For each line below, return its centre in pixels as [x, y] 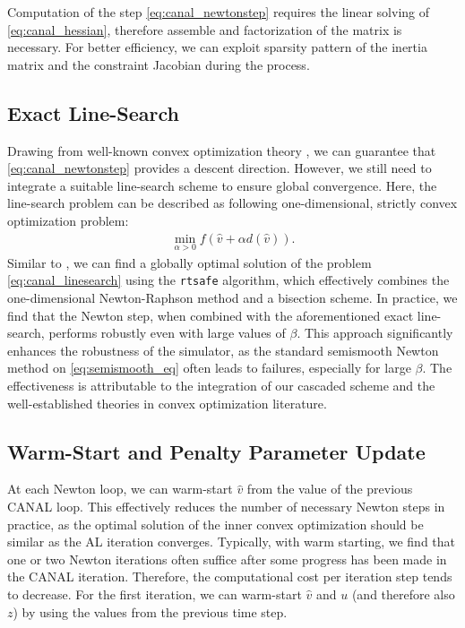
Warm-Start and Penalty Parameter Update [216, 451]
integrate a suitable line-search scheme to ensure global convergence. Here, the [222, 185]
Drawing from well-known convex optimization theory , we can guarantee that [222, 150]
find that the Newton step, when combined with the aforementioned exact [211, 315]
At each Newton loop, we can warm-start [120, 489]
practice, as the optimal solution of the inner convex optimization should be [215, 524]
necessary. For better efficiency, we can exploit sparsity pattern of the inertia [217, 47]
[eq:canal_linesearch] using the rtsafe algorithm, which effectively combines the [228, 280]
